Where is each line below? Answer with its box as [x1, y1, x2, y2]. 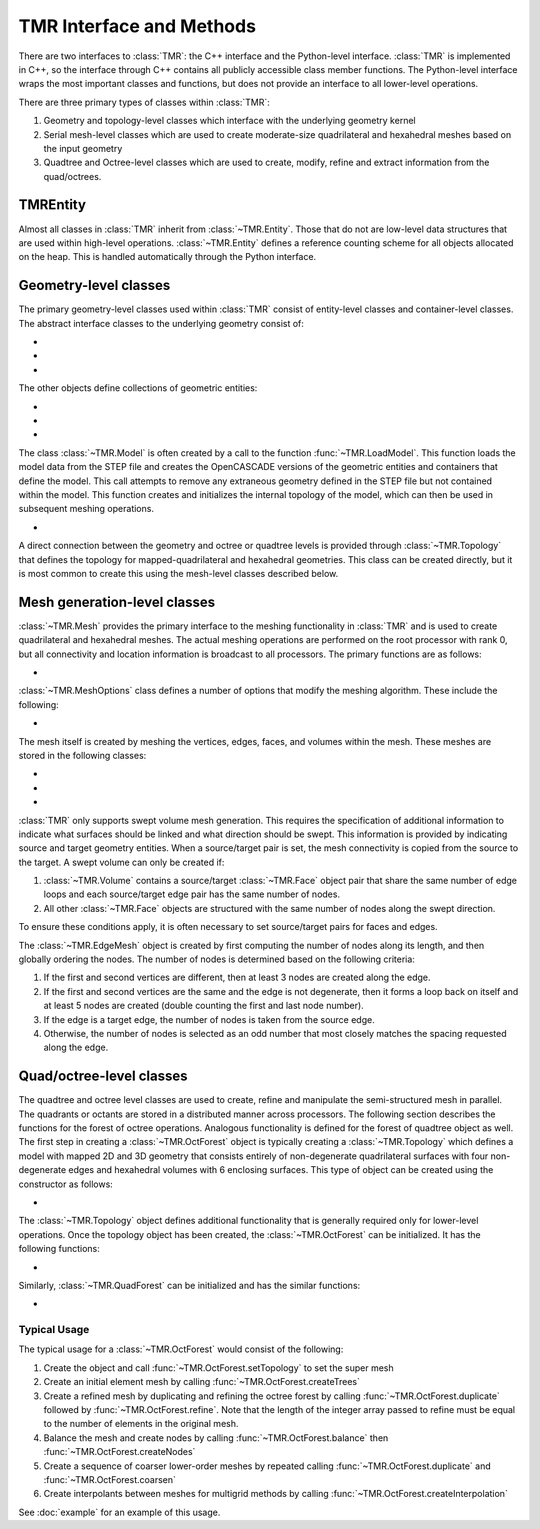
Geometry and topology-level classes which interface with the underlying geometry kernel [43, 115, 416, 127]
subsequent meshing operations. [18, 503, 155, 515]
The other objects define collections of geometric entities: [18, 382, 258, 394]
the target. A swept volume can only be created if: [18, 856, 225, 868]
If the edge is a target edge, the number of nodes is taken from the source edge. [43, 1013, 375, 1025]
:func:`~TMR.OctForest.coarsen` [43, 1474, 177, 1485]
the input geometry [43, 142, 123, 154]
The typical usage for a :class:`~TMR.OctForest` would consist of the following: [18, 1343, 344, 1355]
